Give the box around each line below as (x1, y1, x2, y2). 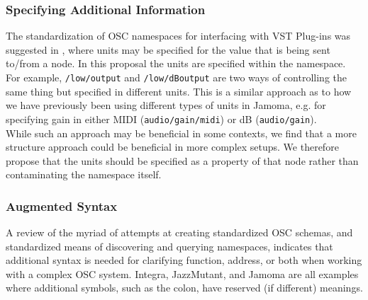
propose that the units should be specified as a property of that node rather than (6, 153, 359, 168)
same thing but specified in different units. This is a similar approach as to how (6, 83, 352, 98)
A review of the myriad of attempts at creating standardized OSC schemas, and (6, 225, 353, 240)
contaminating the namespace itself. (6, 167, 162, 182)
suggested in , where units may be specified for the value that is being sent (6, 42, 330, 57)
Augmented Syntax (6, 197, 118, 214)
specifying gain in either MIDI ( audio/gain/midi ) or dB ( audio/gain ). (6, 111, 317, 126)
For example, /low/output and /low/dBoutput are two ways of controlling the (6, 70, 347, 84)
